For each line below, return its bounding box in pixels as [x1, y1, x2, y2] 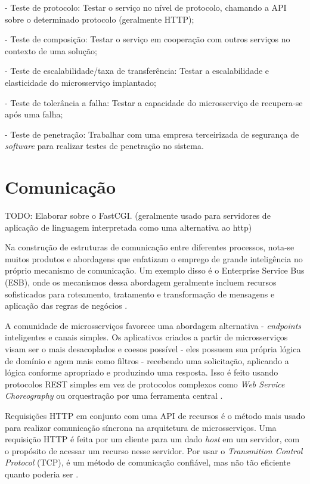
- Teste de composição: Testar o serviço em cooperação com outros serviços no [5, 33, 290, 45]
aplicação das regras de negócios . [5, 299, 128, 312]
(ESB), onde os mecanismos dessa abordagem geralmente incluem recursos [5, 276, 277, 288]
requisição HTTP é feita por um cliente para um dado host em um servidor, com [5, 433, 300, 445]
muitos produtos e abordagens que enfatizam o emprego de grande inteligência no [5, 252, 303, 265]
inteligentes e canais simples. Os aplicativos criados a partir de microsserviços [5, 331, 288, 343]
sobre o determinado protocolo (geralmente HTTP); [5, 13, 194, 25]
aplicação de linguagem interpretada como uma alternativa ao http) [5, 221, 252, 233]
